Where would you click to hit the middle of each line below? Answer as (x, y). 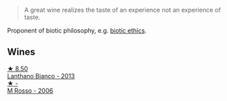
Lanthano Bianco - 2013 (41, 76)
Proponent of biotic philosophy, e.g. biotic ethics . (77, 31)
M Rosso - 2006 (30, 90)
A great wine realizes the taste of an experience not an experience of (122, 10)
